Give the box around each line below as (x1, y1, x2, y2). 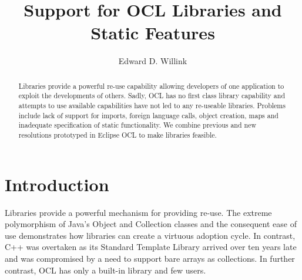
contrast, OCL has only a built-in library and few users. (5, 264, 206, 276)
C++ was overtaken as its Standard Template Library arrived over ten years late (5, 241, 297, 253)
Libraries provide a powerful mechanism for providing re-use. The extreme (5, 206, 272, 218)
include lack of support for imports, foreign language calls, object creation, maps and (18, 110, 278, 120)
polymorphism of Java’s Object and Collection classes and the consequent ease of (5, 218, 297, 230)
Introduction (5, 172, 109, 196)
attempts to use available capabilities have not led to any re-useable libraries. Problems (18, 101, 286, 111)
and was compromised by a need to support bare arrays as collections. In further (5, 252, 295, 264)
